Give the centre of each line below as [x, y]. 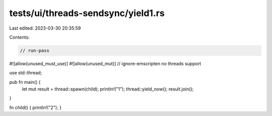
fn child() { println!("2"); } [35, 107]
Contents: [19, 37]
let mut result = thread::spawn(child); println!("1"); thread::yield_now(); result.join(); [108, 89]
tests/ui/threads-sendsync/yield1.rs [87, 13]
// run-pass [35, 50]
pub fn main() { [25, 82]
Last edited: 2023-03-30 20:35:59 [45, 28]
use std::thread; [26, 73]
